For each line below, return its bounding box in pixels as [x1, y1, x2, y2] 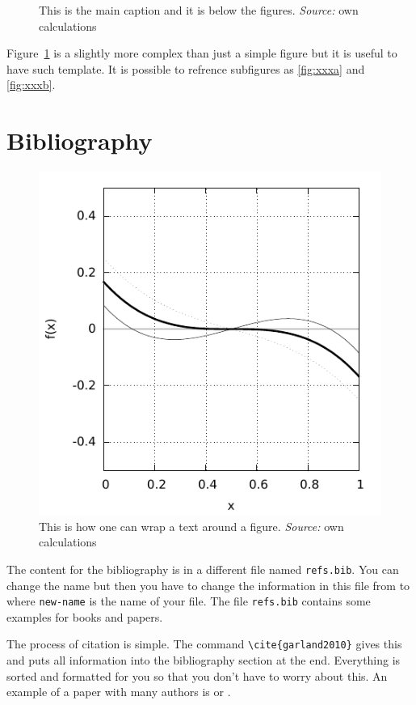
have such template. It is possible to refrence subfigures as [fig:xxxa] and [6, 60, 365, 77]
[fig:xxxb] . [6, 76, 56, 93]
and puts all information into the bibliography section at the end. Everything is [6, 652, 401, 669]
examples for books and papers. [6, 608, 163, 625]
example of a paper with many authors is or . [6, 683, 231, 700]
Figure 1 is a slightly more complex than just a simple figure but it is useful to [6, 45, 397, 62]
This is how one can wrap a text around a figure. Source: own [39, 517, 344, 534]
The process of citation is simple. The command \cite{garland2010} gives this [6, 635, 402, 652]
